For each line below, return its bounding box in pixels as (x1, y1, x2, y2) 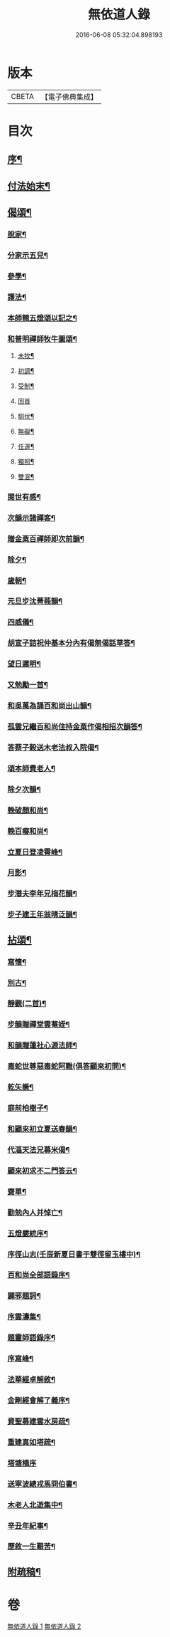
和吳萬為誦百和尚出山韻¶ (7, 701, 92, 711)
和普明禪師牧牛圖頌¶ (7, 334, 78, 344)
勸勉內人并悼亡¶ (7, 1208, 63, 1218)
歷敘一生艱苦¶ (7, 1542, 55, 1552)
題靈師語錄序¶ (7, 1333, 55, 1343)
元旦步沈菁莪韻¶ (7, 596, 63, 606)
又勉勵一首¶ (7, 680, 48, 690)
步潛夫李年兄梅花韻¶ (7, 889, 78, 899)
